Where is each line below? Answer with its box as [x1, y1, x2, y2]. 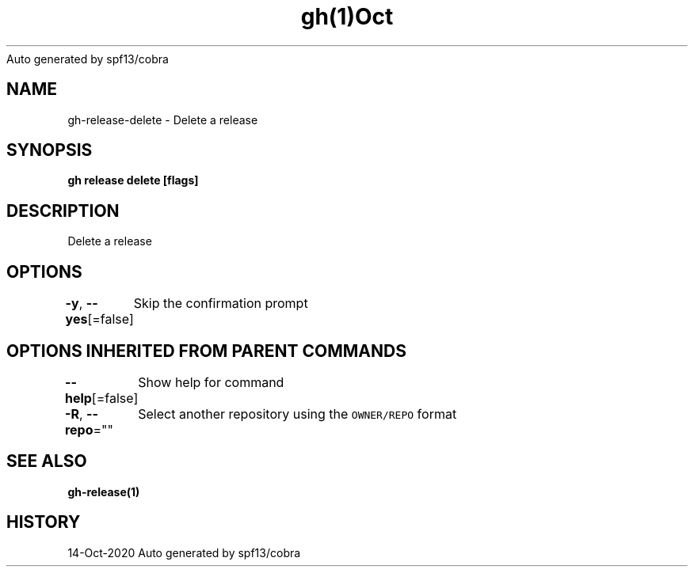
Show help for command [138, 374, 284, 390]
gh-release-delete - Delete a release [67, 112, 258, 127]
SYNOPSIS [6, 140, 93, 161]
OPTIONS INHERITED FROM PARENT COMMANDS [6, 340, 406, 361]
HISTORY [6, 512, 81, 533]
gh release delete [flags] [67, 173, 199, 188]
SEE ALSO [6, 451, 87, 472]
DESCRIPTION [6, 200, 120, 221]
